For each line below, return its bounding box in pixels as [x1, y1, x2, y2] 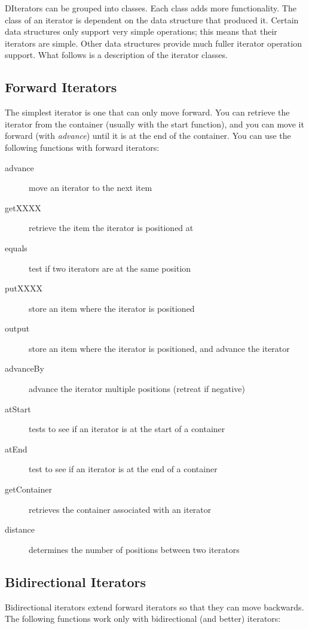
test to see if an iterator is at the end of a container [29, 463, 218, 475]
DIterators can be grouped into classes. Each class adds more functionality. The [5, 2, 296, 14]
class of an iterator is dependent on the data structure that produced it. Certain [5, 13, 299, 26]
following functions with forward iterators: [5, 141, 160, 153]
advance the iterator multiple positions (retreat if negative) [29, 382, 245, 395]
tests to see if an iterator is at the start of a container [29, 423, 225, 435]
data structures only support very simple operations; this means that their [5, 25, 277, 38]
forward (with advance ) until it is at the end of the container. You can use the [5, 129, 291, 142]
